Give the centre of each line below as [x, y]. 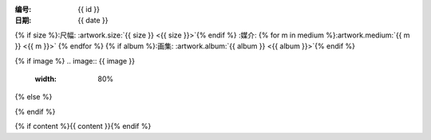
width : [46, 79]
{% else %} [34, 97]
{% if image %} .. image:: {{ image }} [75, 60]
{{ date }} [93, 21]
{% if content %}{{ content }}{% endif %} [83, 126]
